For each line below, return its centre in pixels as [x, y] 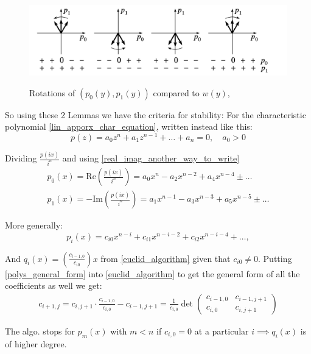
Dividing [21, 158]
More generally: [34, 225]
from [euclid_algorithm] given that [166, 258]
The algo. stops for [40, 331]
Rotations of [52, 92]
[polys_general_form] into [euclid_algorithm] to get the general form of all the [152, 273]
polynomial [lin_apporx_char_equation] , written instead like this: [129, 126]
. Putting [275, 258]
